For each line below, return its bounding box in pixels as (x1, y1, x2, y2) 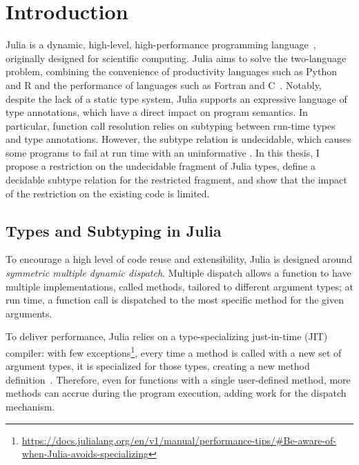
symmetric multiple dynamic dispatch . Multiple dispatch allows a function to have (6, 266, 351, 280)
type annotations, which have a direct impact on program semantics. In (6, 105, 308, 119)
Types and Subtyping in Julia (6, 219, 222, 241)
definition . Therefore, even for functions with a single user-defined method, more (6, 372, 351, 386)
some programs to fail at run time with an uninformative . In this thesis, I (6, 145, 320, 159)
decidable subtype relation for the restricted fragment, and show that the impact (6, 172, 347, 187)
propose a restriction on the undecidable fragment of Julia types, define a (6, 159, 316, 173)
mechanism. (6, 399, 55, 414)
